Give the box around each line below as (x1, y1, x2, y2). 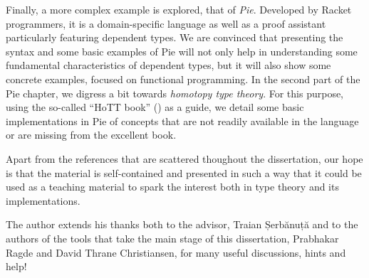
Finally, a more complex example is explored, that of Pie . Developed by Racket (6, 2, 352, 16)
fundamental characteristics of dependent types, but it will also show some (6, 58, 331, 73)
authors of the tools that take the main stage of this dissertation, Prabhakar (6, 230, 339, 245)
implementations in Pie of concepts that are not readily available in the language (6, 113, 359, 128)
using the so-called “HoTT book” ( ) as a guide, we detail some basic (6, 100, 304, 114)
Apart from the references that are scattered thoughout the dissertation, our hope (6, 151, 363, 166)
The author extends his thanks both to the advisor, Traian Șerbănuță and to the (6, 217, 358, 232)
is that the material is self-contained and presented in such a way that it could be (6, 165, 362, 180)
